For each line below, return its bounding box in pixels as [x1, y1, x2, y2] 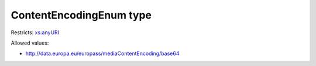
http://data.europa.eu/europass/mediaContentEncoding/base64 [25, 50, 180, 57]
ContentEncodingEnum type [11, 9, 152, 21]
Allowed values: [11, 39, 49, 46]
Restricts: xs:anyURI [11, 29, 60, 36]
